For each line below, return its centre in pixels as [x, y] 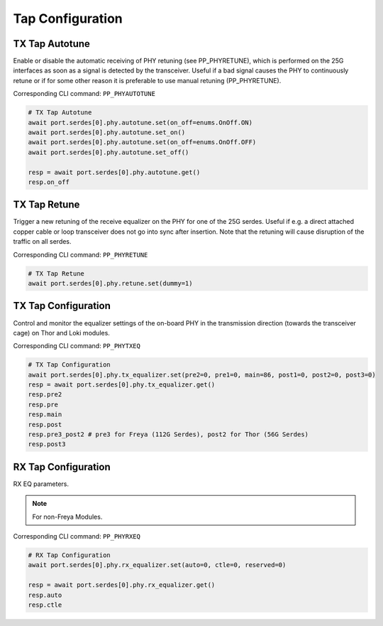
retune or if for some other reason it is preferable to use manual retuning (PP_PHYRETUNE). [147, 80]
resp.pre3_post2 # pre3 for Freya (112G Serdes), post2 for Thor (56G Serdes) [168, 435]
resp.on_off [49, 182]
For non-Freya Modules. [67, 517]
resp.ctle [45, 605]
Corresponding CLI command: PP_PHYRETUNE [81, 254]
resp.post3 [47, 444]
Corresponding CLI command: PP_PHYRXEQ [77, 536]
